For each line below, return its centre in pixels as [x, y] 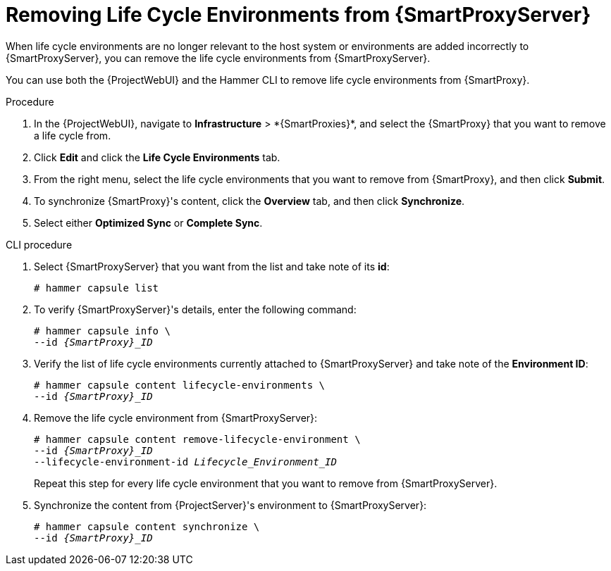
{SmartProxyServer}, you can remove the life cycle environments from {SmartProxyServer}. [218, 58]
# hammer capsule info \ [102, 331]
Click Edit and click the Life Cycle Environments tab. [157, 157]
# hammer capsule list [97, 288]
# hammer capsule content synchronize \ [147, 526]
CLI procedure [39, 244]
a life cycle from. [73, 135]
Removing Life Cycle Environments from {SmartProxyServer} [298, 15]
